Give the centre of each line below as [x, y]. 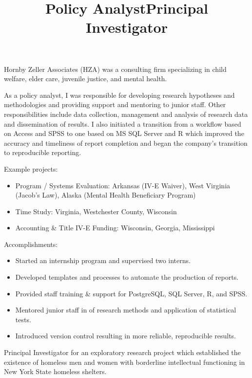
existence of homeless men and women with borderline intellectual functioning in [125, 362]
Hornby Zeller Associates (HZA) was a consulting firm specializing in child [115, 69]
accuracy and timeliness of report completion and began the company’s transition [126, 143]
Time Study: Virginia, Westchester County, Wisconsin [96, 211]
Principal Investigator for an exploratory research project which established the [122, 352]
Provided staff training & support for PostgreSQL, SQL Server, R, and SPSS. [131, 293]
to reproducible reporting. [43, 152]
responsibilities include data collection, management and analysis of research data [126, 114]
